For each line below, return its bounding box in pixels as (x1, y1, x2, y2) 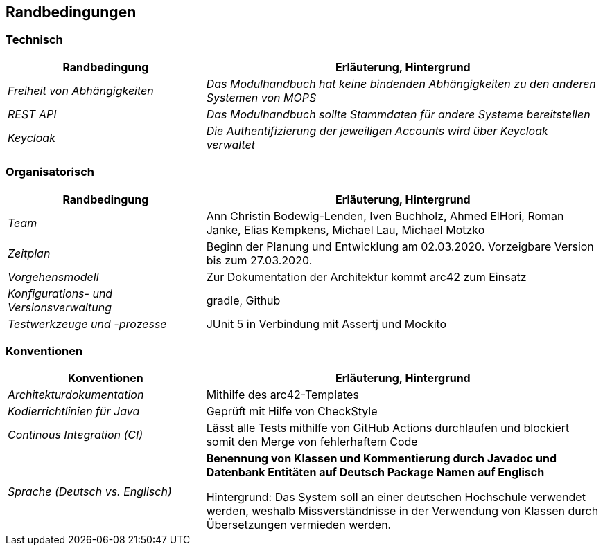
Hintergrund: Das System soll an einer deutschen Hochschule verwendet (206, 490, 586, 505)
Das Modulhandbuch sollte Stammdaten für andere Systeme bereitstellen (206, 107, 591, 121)
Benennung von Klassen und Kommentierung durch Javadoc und (206, 451, 557, 466)
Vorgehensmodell (8, 269, 99, 284)
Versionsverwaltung (8, 300, 112, 314)
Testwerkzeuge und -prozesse (8, 316, 167, 331)
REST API (8, 107, 57, 121)
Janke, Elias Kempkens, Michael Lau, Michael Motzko (206, 222, 485, 237)
